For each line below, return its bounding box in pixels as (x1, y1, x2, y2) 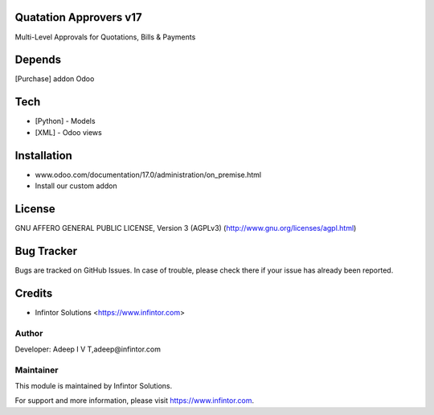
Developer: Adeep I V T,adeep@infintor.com (14, 344, 161, 354)
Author (14, 327, 43, 339)
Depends (14, 53, 62, 67)
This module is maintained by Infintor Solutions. (14, 381, 173, 391)
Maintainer (14, 364, 59, 376)
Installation (14, 149, 72, 162)
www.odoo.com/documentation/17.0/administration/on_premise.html (35, 170, 261, 179)
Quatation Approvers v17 (14, 10, 142, 24)
